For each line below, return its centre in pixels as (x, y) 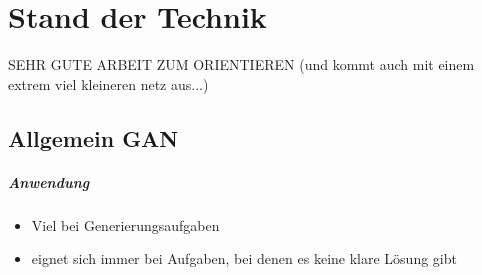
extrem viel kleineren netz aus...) (108, 83)
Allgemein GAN (93, 137)
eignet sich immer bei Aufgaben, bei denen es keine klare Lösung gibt (244, 258)
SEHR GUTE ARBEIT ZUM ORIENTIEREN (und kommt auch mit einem (241, 64)
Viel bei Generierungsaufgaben (125, 224)
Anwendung (49, 181)
